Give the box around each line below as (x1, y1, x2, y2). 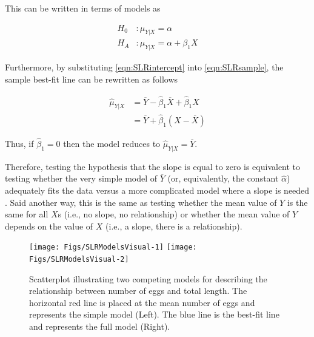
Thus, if (5, 137, 34, 149)
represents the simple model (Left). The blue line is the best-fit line (29, 308, 279, 321)
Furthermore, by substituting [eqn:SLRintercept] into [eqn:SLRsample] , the (5, 61, 284, 73)
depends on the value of (5, 219, 93, 232)
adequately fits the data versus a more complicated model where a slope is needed (5, 183, 310, 196)
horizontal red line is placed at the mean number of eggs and (29, 296, 255, 308)
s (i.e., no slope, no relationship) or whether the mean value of (58, 208, 290, 220)
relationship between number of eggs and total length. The (29, 284, 247, 297)
